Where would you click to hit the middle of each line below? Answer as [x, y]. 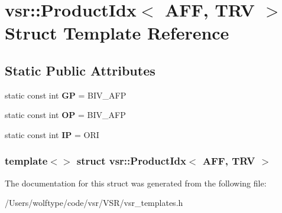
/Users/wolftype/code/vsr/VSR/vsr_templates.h [94, 203]
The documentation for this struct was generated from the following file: [136, 183]
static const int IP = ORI [52, 134]
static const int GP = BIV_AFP [66, 95]
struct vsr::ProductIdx [131, 161]
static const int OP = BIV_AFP [65, 115]
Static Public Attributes [80, 70]
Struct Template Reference [117, 33]
